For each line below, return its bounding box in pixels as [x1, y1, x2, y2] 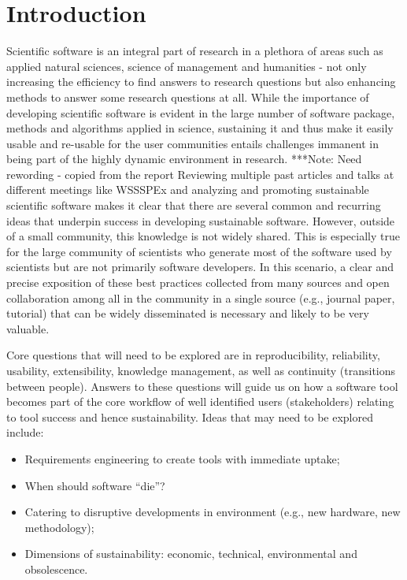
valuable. [6, 320, 50, 336]
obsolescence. [24, 560, 88, 577]
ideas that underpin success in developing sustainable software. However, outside [6, 212, 395, 229]
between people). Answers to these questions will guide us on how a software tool [6, 377, 398, 394]
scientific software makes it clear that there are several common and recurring [6, 197, 381, 214]
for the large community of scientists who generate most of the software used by [6, 243, 392, 259]
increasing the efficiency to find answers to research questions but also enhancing [6, 73, 396, 90]
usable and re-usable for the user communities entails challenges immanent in [6, 135, 379, 151]
